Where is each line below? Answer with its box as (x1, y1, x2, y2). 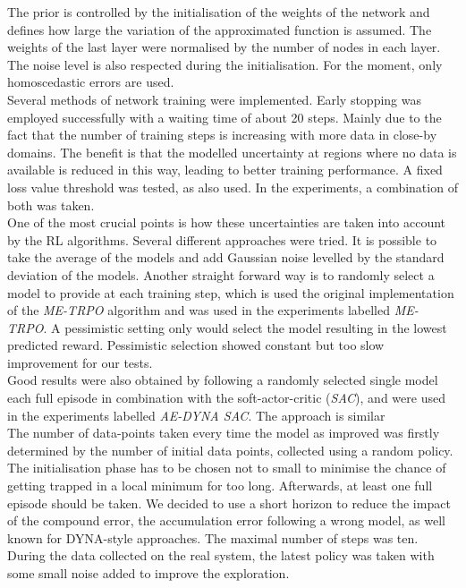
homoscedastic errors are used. (7, 72, 174, 91)
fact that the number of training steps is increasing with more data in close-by (7, 125, 437, 144)
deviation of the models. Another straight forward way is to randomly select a (7, 265, 435, 284)
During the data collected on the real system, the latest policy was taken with (7, 546, 435, 565)
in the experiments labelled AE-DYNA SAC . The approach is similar (7, 405, 386, 424)
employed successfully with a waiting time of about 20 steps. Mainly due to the (7, 107, 442, 126)
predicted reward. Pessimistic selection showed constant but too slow (7, 336, 385, 354)
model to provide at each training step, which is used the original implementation (7, 283, 454, 302)
